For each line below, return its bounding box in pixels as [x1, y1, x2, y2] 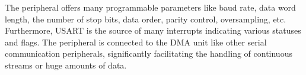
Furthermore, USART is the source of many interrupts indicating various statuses [5, 24, 301, 37]
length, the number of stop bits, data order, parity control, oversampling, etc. [5, 12, 286, 25]
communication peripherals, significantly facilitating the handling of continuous [5, 47, 292, 60]
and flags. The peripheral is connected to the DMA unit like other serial [5, 35, 267, 48]
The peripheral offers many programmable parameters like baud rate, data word [5, 1, 296, 13]
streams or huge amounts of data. [5, 58, 127, 71]
